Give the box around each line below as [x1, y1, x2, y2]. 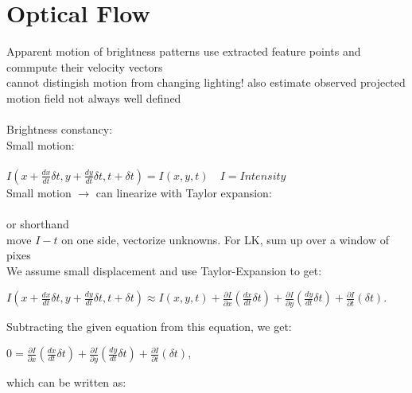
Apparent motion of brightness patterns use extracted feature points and [6, 43, 361, 60]
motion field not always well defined [6, 89, 181, 106]
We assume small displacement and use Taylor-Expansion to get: [6, 262, 322, 278]
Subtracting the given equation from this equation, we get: [6, 317, 292, 334]
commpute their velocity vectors [6, 58, 163, 75]
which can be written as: [6, 373, 126, 390]
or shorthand [6, 216, 69, 232]
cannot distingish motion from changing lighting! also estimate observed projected [6, 74, 406, 91]
